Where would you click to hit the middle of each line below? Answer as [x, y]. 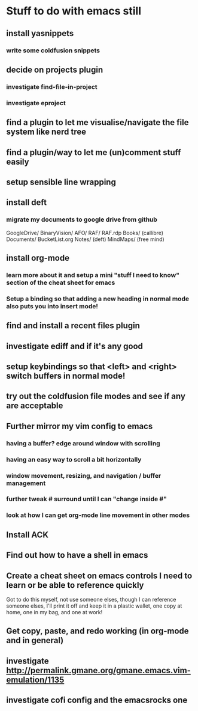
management [26, 483]
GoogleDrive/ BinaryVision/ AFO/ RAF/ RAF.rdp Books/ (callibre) [85, 233]
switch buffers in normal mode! [66, 376]
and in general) [35, 640]
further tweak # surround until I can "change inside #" [87, 499]
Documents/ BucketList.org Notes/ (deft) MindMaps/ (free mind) [85, 239]
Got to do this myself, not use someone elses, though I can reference [91, 599]
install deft [26, 203]
